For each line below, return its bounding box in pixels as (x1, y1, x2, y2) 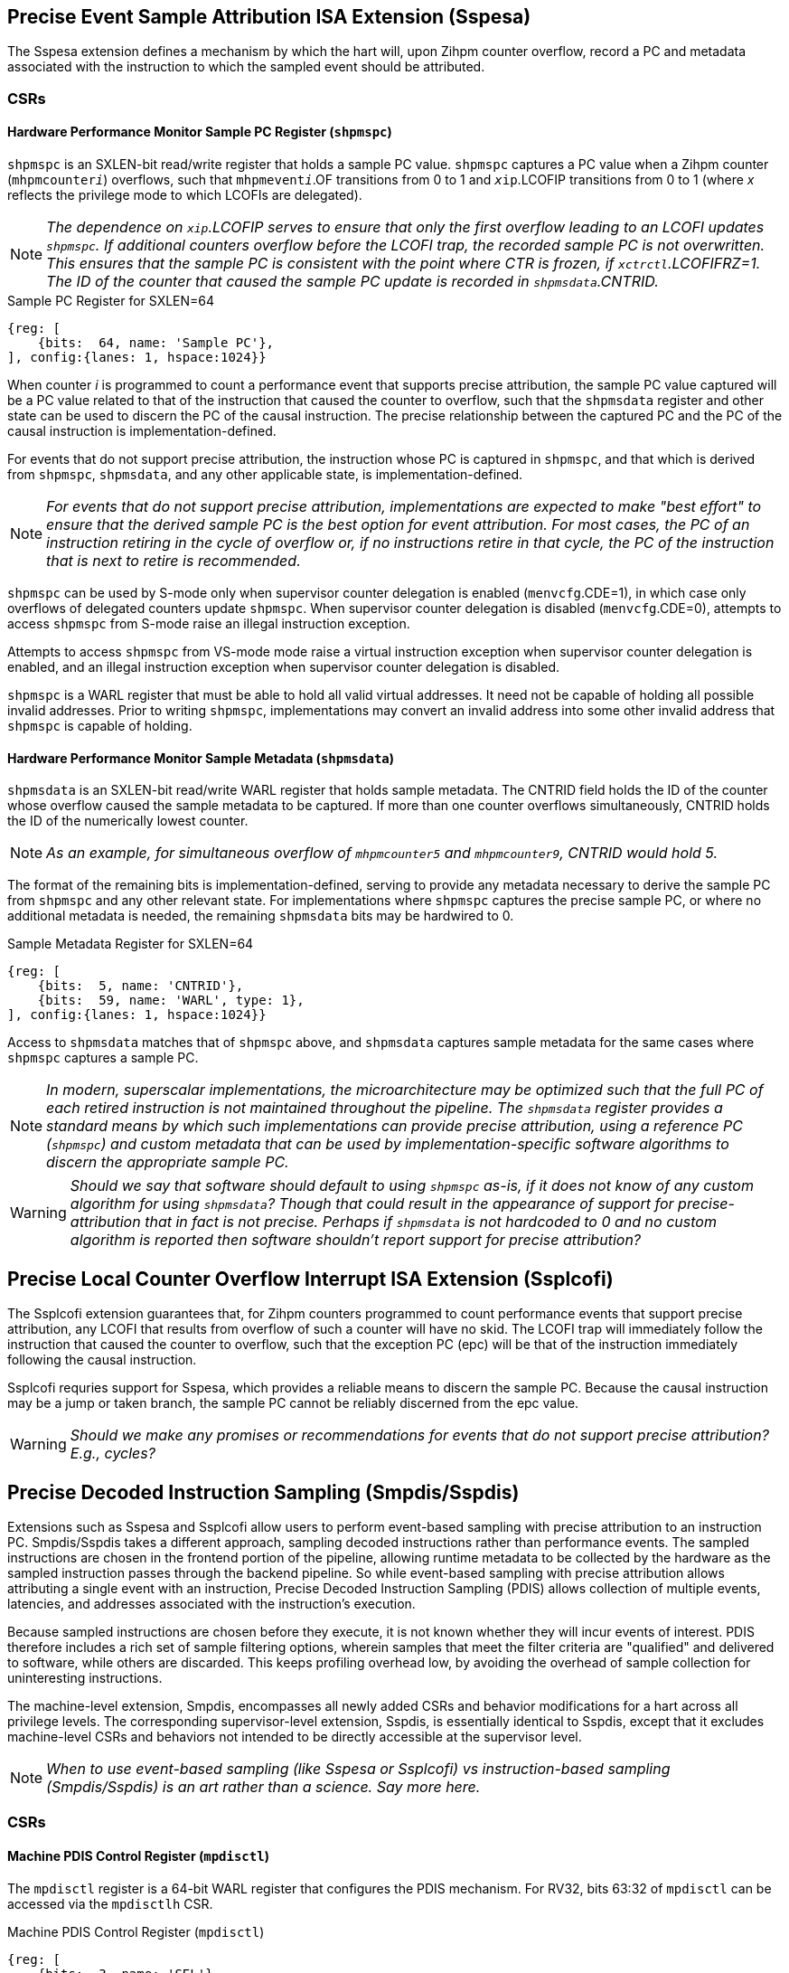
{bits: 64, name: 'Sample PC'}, (37, 335, 275, 351)
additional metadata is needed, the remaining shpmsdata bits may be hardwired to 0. (7, 908, 514, 924)
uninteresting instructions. (7, 1669, 163, 1685)
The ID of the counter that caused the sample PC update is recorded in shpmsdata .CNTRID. (46, 272, 659, 291)
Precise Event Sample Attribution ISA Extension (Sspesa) (7, 5, 531, 28)
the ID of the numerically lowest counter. (7, 813, 249, 829)
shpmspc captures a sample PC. (7, 1050, 199, 1066)
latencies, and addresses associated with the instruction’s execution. (7, 1595, 416, 1611)
